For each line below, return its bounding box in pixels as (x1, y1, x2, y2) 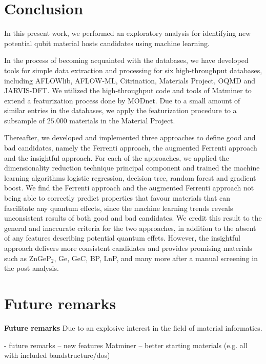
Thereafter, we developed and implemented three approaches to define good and (4, 132, 256, 143)
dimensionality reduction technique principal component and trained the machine (4, 162, 260, 173)
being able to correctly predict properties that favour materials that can (4, 192, 231, 203)
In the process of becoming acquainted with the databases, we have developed (4, 55, 249, 66)
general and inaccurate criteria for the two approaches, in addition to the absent (4, 222, 256, 233)
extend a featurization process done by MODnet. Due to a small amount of (4, 95, 240, 105)
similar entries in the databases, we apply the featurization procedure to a (4, 105, 237, 116)
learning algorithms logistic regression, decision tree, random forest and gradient (4, 172, 256, 183)
